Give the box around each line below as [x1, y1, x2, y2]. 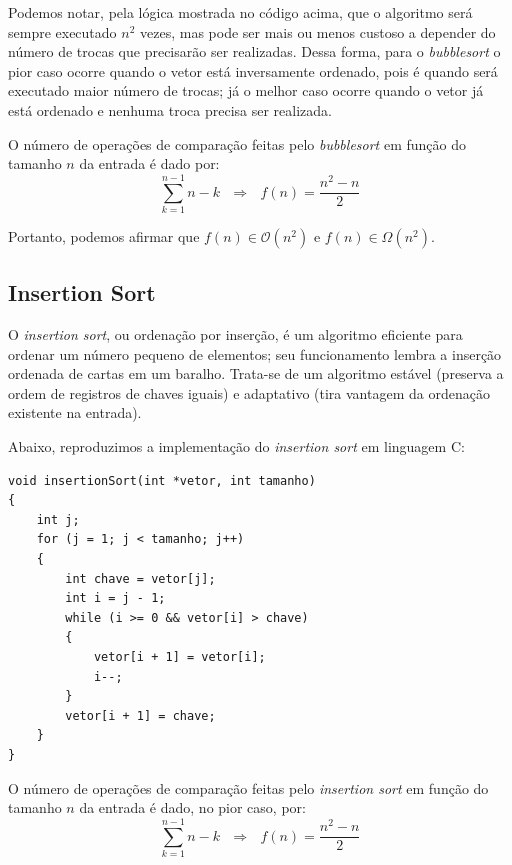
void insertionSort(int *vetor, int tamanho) [8, 473, 316, 488]
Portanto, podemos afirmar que [8, 225, 200, 246]
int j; [36, 512, 80, 527]
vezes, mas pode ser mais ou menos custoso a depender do [140, 21, 496, 42]
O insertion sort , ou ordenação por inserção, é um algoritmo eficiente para [8, 324, 463, 345]
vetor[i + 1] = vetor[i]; [93, 649, 266, 664]
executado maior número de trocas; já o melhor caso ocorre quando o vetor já [8, 80, 484, 101]
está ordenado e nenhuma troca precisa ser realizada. [8, 99, 332, 120]
